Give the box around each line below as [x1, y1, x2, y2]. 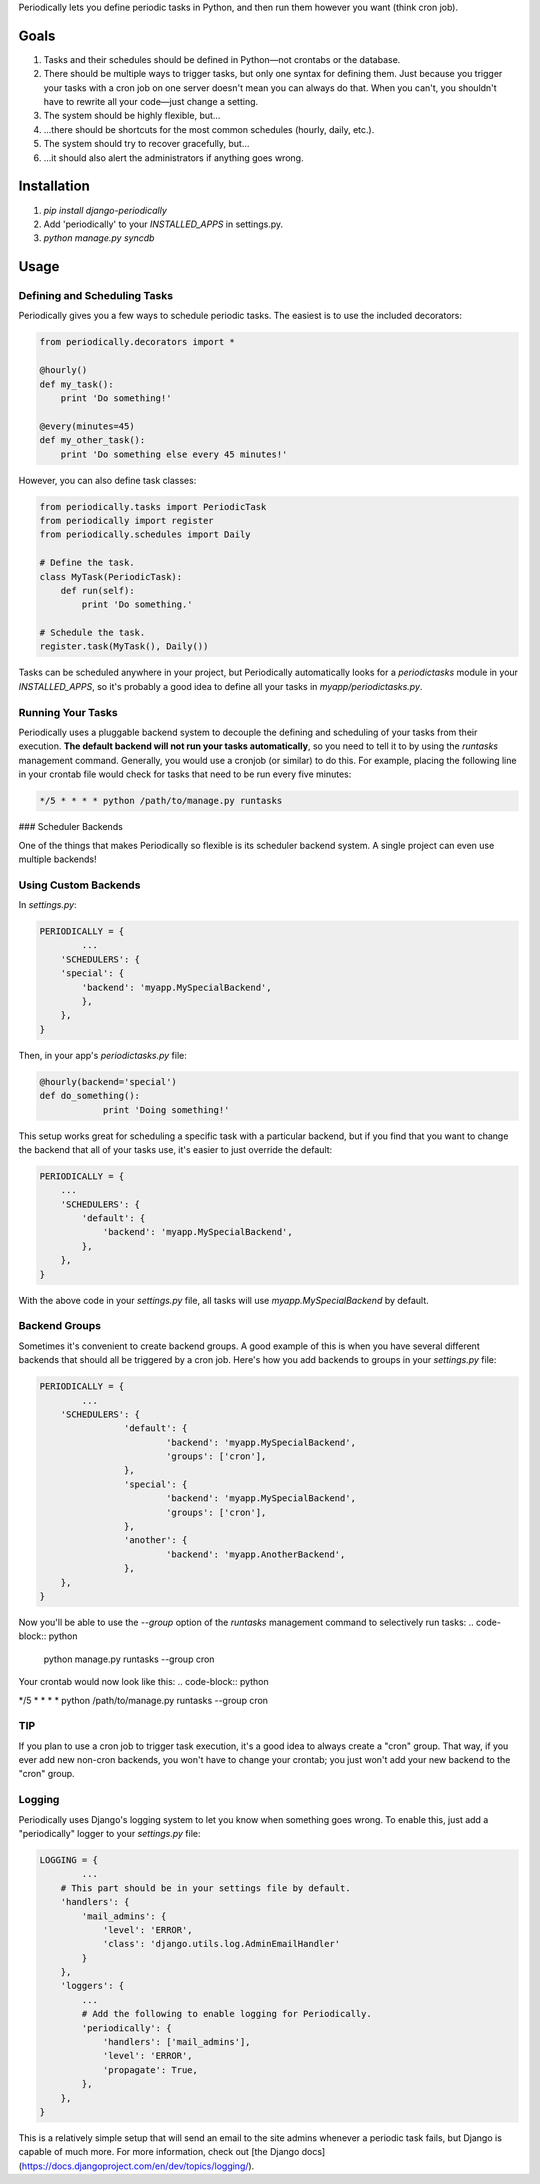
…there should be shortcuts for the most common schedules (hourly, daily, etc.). [43, 123, 375, 135]
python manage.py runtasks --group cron [43, 1653, 215, 1665]
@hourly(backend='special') [39, 1076, 177, 1087]
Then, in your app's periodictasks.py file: [18, 1049, 187, 1061]
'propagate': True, [102, 2064, 199, 2075]
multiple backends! [18, 853, 97, 865]
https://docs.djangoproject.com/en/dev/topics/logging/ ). [21, 2160, 255, 2172]
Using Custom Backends [18, 878, 141, 892]
